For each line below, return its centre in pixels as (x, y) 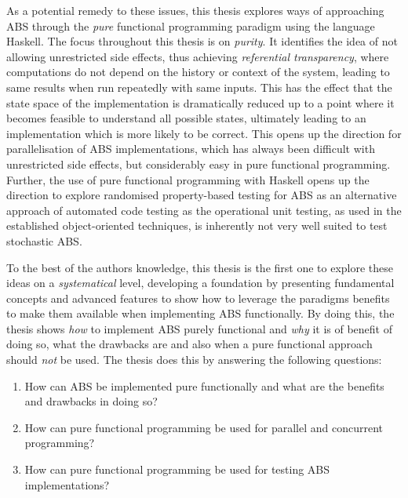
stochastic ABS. (44, 240)
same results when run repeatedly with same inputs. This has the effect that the (199, 87)
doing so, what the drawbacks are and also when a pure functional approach (189, 344)
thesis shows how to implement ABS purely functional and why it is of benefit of (200, 328)
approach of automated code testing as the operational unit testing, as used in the (204, 210)
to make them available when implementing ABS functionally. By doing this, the (200, 313)
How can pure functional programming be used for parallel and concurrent (204, 427)
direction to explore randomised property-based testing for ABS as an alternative (202, 195)
